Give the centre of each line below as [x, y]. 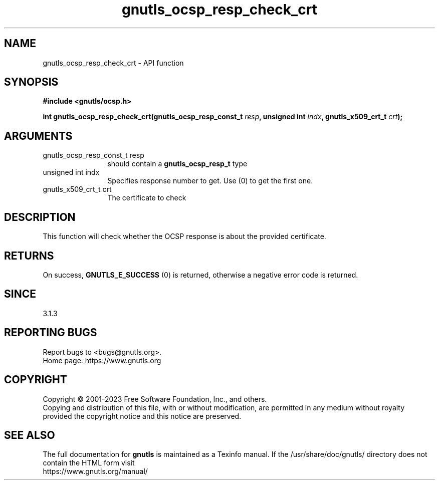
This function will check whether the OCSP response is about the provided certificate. [184, 236]
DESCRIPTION [40, 217]
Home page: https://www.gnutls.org [102, 360]
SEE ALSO [30, 435]
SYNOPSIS [31, 82]
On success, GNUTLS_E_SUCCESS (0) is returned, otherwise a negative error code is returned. [200, 275]
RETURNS [29, 256]
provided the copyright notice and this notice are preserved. [142, 416]
